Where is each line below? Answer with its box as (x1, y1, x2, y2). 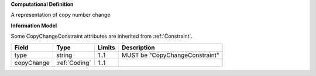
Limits (97, 44, 115, 52)
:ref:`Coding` (56, 59, 91, 67)
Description (121, 44, 155, 52)
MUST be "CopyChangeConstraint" (121, 51, 219, 59)
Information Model (11, 22, 57, 29)
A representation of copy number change (11, 12, 111, 19)
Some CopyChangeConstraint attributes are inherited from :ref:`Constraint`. (11, 32, 193, 40)
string (56, 51, 73, 59)
